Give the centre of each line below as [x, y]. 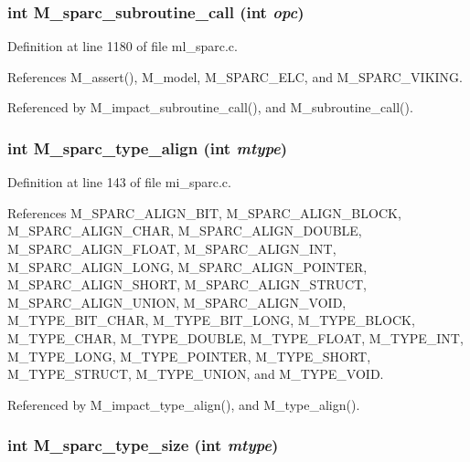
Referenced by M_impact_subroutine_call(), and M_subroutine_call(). [210, 107]
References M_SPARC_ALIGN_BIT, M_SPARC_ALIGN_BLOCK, [204, 212]
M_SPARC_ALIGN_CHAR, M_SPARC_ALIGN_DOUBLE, [185, 231]
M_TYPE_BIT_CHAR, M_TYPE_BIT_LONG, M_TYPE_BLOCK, [211, 320]
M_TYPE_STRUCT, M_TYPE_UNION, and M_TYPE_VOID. [196, 374]
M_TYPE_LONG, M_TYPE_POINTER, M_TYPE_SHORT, [189, 356]
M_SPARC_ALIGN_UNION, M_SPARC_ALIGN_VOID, [177, 302]
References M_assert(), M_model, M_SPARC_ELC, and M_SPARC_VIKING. [235, 76]
